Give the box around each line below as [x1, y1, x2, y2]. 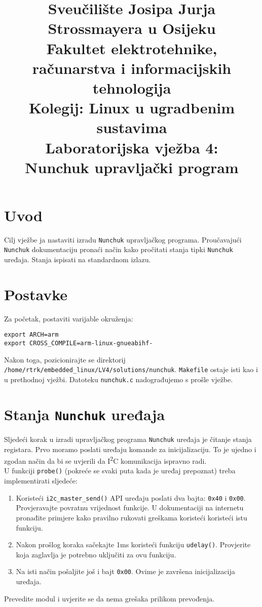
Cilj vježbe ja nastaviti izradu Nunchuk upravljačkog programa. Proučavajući [4, 234, 242, 245]
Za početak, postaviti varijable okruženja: [4, 313, 133, 323]
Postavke [4, 284, 68, 304]
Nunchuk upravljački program [25, 156, 239, 177]
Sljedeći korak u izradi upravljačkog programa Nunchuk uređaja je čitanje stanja [4, 433, 252, 444]
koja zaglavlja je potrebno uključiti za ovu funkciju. [16, 549, 176, 559]
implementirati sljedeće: [4, 475, 78, 486]
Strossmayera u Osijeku [48, 18, 216, 38]
